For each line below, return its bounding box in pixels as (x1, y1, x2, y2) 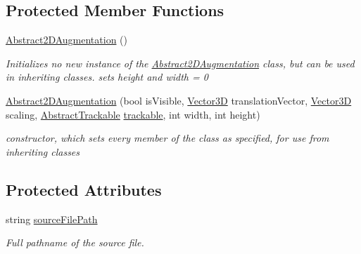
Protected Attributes (6, 178, 162, 200)
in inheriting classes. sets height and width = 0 (6, 69, 208, 84)
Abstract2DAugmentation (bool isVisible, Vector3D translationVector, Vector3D (6, 93, 352, 107)
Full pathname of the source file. (6, 235, 144, 250)
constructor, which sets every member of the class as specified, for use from (6, 131, 329, 145)
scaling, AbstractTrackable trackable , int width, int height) (6, 107, 260, 121)
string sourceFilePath (6, 211, 98, 226)
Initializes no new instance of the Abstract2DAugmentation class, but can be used (6, 55, 355, 70)
